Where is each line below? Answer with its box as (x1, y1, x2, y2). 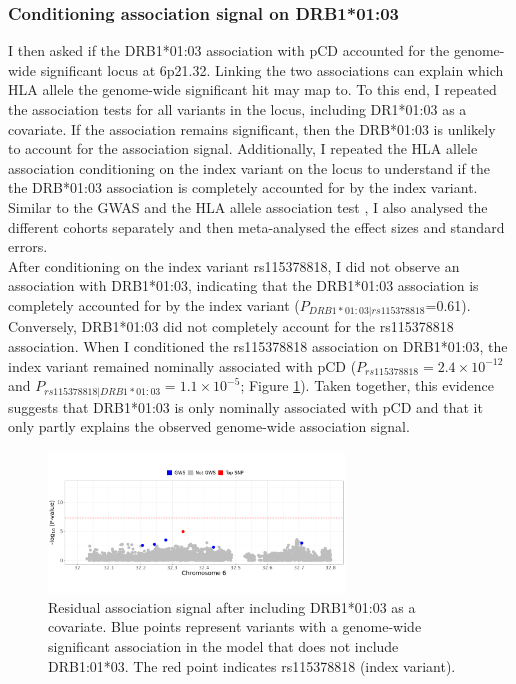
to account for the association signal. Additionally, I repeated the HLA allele (8, 138, 478, 159)
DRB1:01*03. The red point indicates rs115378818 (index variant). (48, 655, 456, 676)
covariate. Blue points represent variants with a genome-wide (48, 616, 422, 637)
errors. (8, 236, 48, 257)
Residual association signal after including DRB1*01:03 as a (48, 596, 416, 617)
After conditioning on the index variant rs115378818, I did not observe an (8, 255, 460, 276)
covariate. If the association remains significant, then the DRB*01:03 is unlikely (8, 118, 496, 139)
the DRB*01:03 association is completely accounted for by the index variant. (8, 177, 478, 198)
